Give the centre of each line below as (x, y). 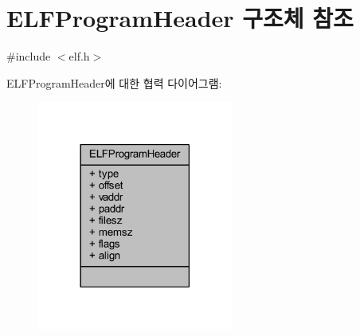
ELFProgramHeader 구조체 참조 (180, 18)
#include (29, 56)
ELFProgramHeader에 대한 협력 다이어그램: (114, 82)
